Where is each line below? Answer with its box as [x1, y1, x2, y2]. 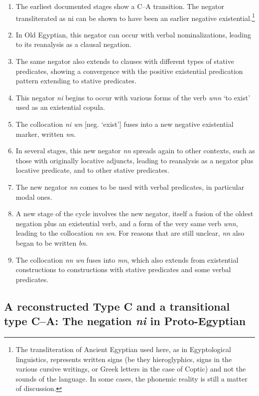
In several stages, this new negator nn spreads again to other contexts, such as [15, 145, 255, 156]
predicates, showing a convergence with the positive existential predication [15, 65, 243, 76]
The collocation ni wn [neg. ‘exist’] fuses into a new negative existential [15, 119, 234, 129]
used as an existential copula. [15, 102, 105, 112]
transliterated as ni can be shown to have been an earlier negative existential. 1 [15, 11, 255, 23]
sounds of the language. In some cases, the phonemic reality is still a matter [15, 373, 248, 384]
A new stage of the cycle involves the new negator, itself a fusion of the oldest [15, 208, 254, 219]
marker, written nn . [15, 128, 76, 139]
